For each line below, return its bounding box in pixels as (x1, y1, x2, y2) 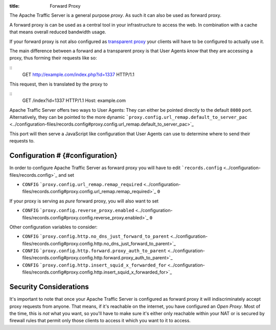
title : (9, 3, 20, 9)
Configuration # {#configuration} (9, 151, 118, 160)
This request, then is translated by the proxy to (9, 81, 108, 87)
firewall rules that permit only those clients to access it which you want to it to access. (9, 318, 191, 324)
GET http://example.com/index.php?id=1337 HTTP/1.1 (22, 72, 135, 78)
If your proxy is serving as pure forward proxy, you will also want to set (9, 198, 159, 204)
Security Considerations (9, 282, 89, 292)
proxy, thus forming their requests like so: (9, 55, 97, 61)
